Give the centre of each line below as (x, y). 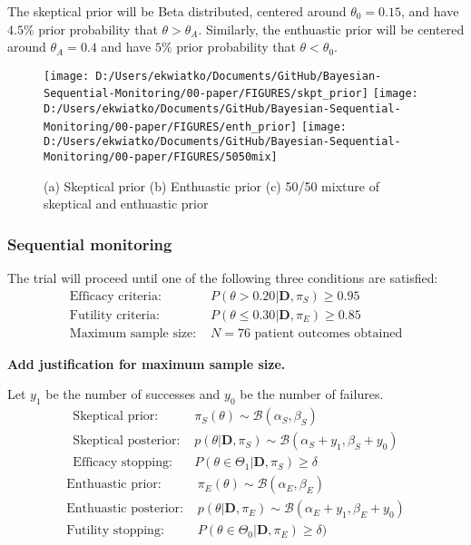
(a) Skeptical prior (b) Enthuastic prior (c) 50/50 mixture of (211, 185)
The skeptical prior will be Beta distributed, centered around (177, 11)
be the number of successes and (133, 394)
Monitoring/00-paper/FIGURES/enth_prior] (171, 127)
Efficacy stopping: (123, 463)
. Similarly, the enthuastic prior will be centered (331, 29)
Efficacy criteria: (115, 296)
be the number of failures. (312, 394)
